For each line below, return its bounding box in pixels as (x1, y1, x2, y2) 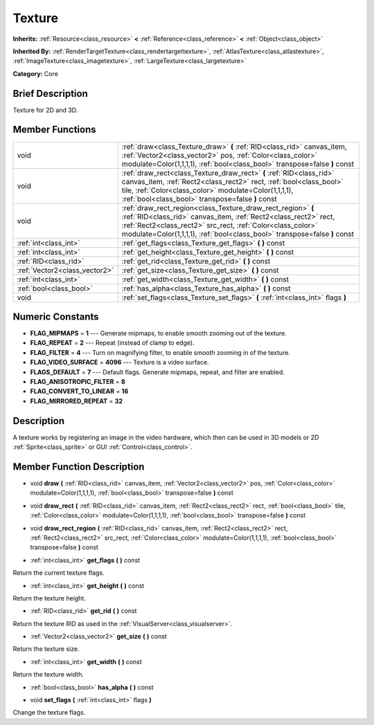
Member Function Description (12, 461, 145, 472)
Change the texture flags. (12, 708, 86, 717)
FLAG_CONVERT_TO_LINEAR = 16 (30, 387, 129, 396)
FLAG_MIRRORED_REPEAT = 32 (30, 396, 123, 405)
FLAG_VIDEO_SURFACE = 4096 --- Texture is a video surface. (30, 358, 209, 367)
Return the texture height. (12, 594, 86, 602)
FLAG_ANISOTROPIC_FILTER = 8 (30, 378, 126, 385)
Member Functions (12, 124, 96, 136)
